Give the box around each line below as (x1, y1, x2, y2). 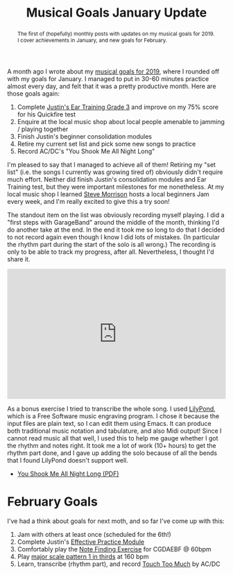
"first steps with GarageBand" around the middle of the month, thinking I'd (7, 218, 220, 226)
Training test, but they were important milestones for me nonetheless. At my (7, 182, 224, 191)
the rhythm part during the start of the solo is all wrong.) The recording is (7, 240, 216, 248)
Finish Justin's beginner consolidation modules (17, 132, 153, 140)
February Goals (7, 494, 98, 510)
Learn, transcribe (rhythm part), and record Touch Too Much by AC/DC (17, 560, 221, 568)
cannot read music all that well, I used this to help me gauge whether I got (7, 434, 218, 442)
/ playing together (17, 125, 69, 133)
